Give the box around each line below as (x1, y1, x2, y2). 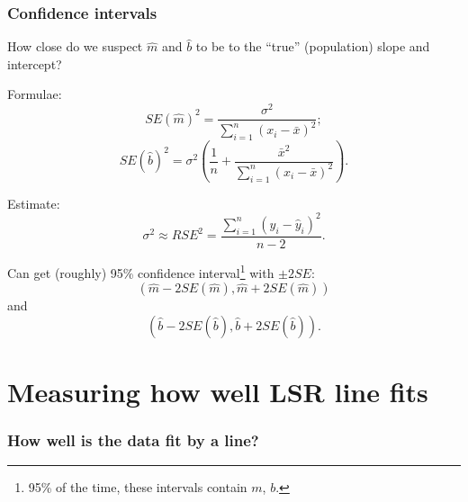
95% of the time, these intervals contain (28, 478, 247, 497)
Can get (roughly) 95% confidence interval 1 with (7, 260, 274, 282)
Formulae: (7, 85, 62, 103)
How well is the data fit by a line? (7, 429, 259, 452)
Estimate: (7, 193, 60, 212)
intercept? (7, 54, 62, 73)
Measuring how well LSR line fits (7, 372, 428, 409)
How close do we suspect (7, 37, 143, 56)
